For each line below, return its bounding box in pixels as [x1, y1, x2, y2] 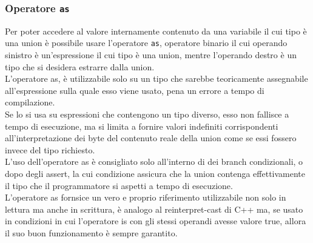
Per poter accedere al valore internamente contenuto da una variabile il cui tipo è [5, 24, 307, 37]
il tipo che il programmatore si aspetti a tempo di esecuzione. [5, 179, 233, 191]
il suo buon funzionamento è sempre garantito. [5, 226, 178, 239]
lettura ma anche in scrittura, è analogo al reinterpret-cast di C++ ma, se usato [5, 202, 303, 215]
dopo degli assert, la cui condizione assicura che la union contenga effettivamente [5, 167, 306, 179]
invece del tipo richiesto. [5, 143, 95, 156]
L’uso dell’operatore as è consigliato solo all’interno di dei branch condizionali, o [5, 155, 303, 168]
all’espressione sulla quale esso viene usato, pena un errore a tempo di [5, 84, 264, 96]
